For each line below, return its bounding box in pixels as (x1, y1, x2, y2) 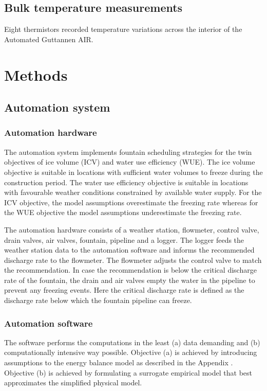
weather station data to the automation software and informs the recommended (4, 244, 255, 255)
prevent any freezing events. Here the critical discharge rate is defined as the (4, 285, 244, 295)
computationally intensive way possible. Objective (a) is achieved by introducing (4, 347, 257, 358)
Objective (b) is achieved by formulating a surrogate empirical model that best (4, 367, 252, 378)
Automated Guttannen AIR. (4, 33, 93, 44)
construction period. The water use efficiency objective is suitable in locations (4, 176, 249, 187)
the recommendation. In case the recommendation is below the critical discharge (4, 264, 257, 275)
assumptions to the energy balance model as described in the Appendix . (4, 357, 233, 368)
